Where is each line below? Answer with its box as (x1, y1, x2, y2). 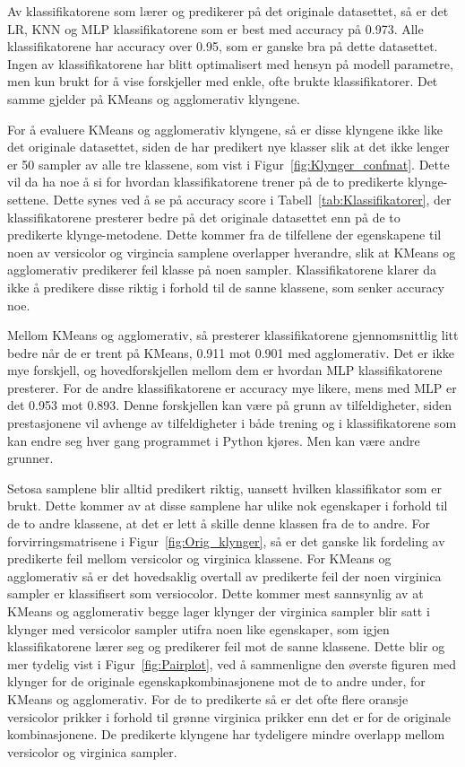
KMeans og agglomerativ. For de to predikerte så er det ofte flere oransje (7, 689, 409, 708)
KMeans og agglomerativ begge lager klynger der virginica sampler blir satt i (7, 602, 430, 620)
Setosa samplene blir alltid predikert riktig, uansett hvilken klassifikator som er (7, 478, 442, 497)
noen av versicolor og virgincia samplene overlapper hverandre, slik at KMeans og (7, 242, 456, 261)
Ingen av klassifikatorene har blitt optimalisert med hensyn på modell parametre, (7, 54, 453, 73)
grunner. (7, 449, 54, 467)
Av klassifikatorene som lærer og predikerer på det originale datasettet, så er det (7, 2, 449, 20)
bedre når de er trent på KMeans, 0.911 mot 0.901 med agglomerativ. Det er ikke (7, 343, 455, 362)
